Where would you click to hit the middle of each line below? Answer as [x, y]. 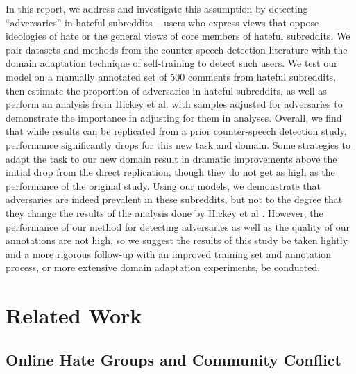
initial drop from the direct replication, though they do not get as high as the [170, 172]
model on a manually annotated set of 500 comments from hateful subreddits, [171, 76]
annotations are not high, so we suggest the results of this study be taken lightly [177, 240]
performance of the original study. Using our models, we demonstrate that [163, 185]
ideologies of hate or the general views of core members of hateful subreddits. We [178, 36]
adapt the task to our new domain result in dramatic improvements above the [171, 158]
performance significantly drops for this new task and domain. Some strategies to [178, 144]
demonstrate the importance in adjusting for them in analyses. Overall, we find [174, 117]
